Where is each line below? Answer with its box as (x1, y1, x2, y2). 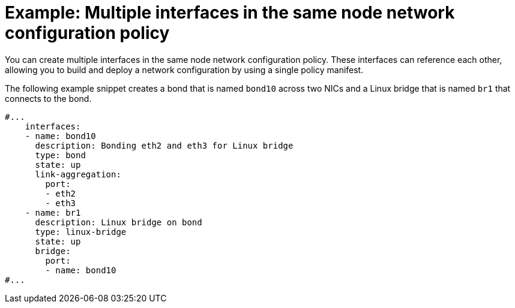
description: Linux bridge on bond (35, 217, 202, 227)
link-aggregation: (35, 169, 121, 179)
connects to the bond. (5, 93, 92, 104)
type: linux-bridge (35, 227, 127, 237)
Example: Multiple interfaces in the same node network (5, 2, 455, 23)
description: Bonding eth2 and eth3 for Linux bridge (35, 140, 294, 150)
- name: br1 (25, 207, 81, 218)
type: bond (35, 150, 86, 160)
